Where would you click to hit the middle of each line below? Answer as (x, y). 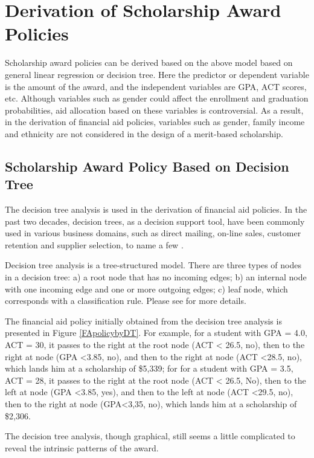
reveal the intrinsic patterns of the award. (82, 447)
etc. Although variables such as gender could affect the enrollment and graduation (157, 98)
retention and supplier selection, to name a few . (94, 244)
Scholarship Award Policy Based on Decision (147, 166)
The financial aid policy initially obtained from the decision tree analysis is (143, 321)
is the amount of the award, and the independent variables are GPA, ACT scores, (156, 86)
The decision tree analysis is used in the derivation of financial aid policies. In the (156, 209)
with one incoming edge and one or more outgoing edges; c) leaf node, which (146, 289)
